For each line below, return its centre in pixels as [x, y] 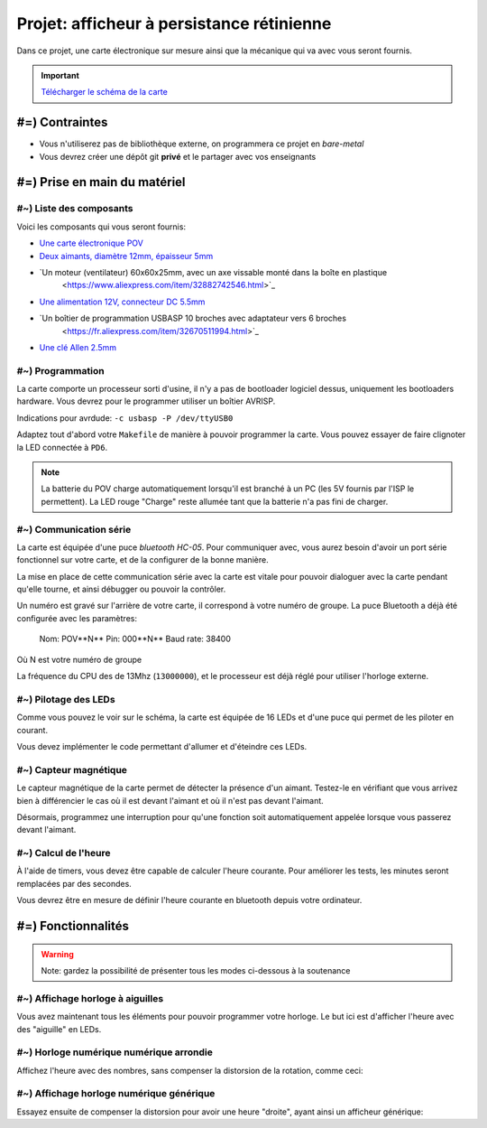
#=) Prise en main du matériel [101, 182]
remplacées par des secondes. [74, 883]
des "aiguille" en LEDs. [59, 1029]
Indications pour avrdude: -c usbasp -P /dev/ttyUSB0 [125, 418]
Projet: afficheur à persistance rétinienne [174, 23]
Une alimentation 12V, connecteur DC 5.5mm [122, 302]
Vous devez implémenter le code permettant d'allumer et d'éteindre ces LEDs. [162, 746]
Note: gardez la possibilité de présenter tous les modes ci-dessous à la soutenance [196, 970]
